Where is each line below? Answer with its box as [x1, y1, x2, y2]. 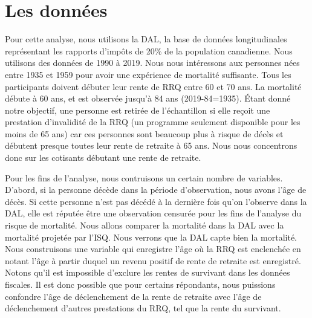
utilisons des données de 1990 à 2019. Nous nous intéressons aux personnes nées [5, 56, 300, 69]
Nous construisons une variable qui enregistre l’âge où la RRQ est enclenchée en [5, 242, 301, 255]
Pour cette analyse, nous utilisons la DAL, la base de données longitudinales [5, 33, 287, 45]
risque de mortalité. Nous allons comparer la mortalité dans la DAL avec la [5, 219, 284, 232]
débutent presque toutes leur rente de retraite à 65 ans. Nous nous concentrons [5, 139, 297, 152]
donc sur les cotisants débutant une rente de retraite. [5, 151, 201, 164]
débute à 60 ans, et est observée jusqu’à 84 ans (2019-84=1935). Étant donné [5, 92, 291, 105]
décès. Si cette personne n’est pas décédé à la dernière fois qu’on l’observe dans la [5, 195, 307, 207]
